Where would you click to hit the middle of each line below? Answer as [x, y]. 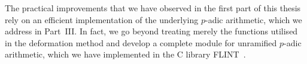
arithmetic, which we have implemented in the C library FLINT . [125, 54]
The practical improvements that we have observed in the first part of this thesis [153, 8]
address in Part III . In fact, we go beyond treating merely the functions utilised [151, 31]
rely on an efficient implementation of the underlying [102, 19]
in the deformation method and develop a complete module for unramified [141, 42]
